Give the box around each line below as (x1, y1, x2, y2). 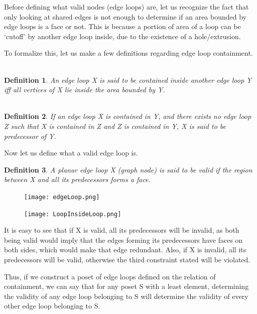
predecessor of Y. (4, 130, 56, 141)
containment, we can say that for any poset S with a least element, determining (4, 281, 249, 291)
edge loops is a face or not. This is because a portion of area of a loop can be (4, 21, 241, 32)
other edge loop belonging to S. (4, 300, 100, 311)
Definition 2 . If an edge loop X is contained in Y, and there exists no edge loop (4, 111, 251, 121)
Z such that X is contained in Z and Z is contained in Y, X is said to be (4, 120, 226, 131)
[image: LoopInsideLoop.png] (24, 210, 121, 218)
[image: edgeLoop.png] (24, 193, 100, 201)
